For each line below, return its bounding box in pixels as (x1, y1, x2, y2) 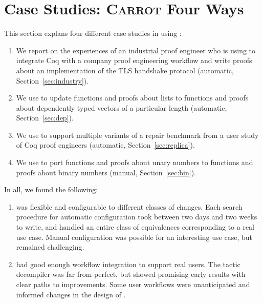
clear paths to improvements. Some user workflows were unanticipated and (16, 279, 250, 289)
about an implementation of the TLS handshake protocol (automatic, (16, 65, 234, 75)
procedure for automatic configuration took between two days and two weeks (16, 211, 257, 222)
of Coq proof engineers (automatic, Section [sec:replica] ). (16, 139, 195, 150)
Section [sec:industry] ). (16, 75, 89, 86)
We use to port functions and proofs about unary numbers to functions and (16, 157, 253, 168)
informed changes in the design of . (16, 289, 126, 299)
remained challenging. (16, 241, 84, 252)
